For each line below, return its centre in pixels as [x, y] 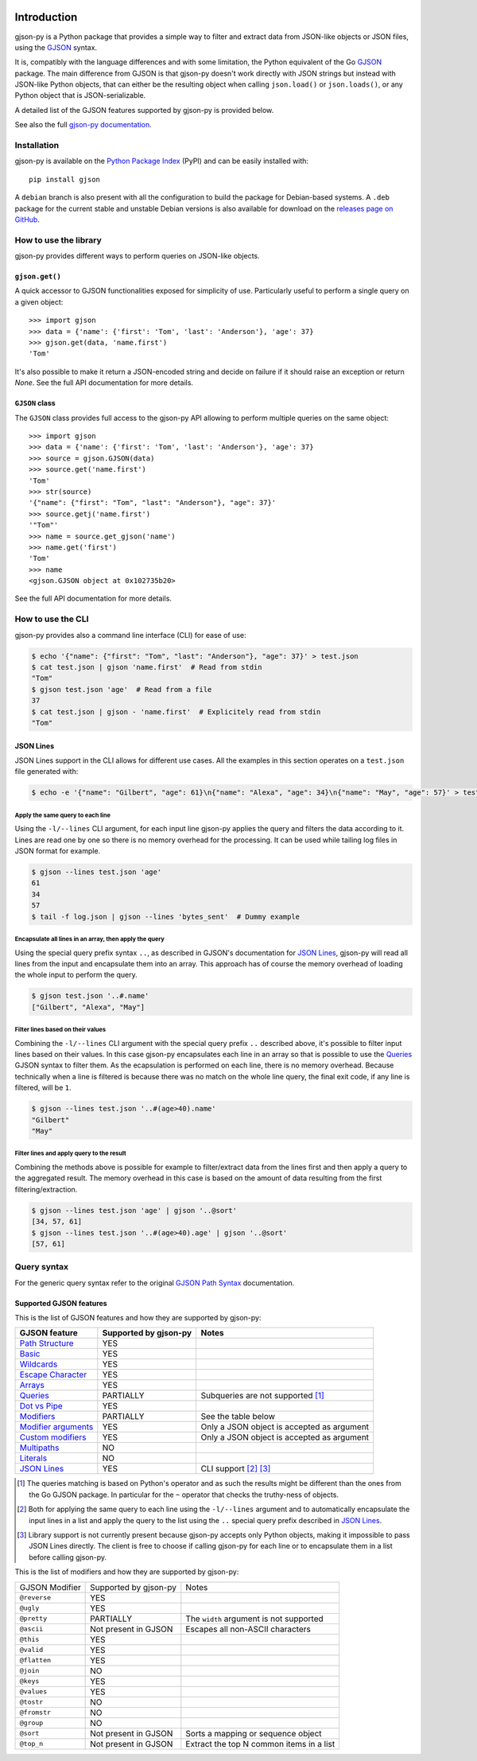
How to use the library [58, 240]
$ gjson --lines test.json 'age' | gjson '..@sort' [134, 1210]
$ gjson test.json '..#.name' [90, 996]
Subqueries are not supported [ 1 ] [263, 1396]
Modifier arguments [56, 1427]
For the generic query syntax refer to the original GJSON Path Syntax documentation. [155, 1283]
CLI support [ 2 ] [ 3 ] [236, 1469]
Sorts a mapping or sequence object [254, 1733]
